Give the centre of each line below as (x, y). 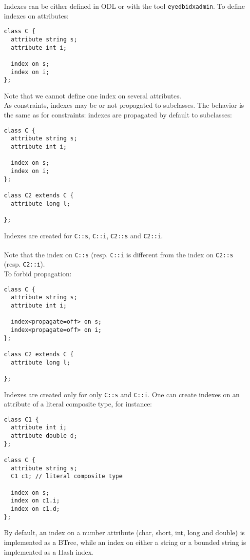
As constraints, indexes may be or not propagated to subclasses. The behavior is (124, 105)
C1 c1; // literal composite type (67, 476)
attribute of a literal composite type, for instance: (78, 404)
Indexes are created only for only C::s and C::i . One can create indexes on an (122, 394)
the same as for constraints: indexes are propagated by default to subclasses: (118, 115)
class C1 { (21, 419)
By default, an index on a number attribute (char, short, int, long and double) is (125, 532)
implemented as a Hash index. (49, 551)
